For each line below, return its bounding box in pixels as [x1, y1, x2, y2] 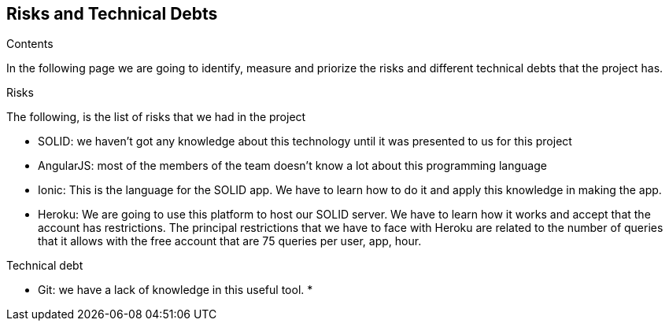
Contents [6, 37, 54, 51]
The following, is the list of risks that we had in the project [6, 110, 306, 124]
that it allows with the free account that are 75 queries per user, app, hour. [38, 234, 422, 248]
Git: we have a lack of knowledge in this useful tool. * [38, 283, 313, 297]
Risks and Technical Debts [6, 4, 218, 24]
